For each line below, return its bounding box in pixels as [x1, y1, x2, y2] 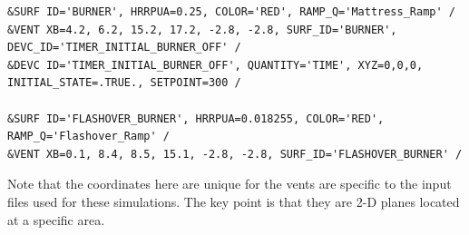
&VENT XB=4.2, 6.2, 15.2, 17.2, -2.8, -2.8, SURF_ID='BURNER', [7, 23, 397, 36]
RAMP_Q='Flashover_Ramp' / [7, 130, 170, 143]
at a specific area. [7, 210, 105, 229]
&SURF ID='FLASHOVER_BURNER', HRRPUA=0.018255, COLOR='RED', [7, 112, 385, 125]
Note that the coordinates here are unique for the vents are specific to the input [7, 174, 452, 193]
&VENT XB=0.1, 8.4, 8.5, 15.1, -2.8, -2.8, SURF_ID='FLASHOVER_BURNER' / [7, 147, 463, 161]
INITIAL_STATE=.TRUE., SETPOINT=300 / [7, 76, 241, 90]
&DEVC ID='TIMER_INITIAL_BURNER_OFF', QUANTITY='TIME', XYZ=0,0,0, [7, 58, 424, 72]
